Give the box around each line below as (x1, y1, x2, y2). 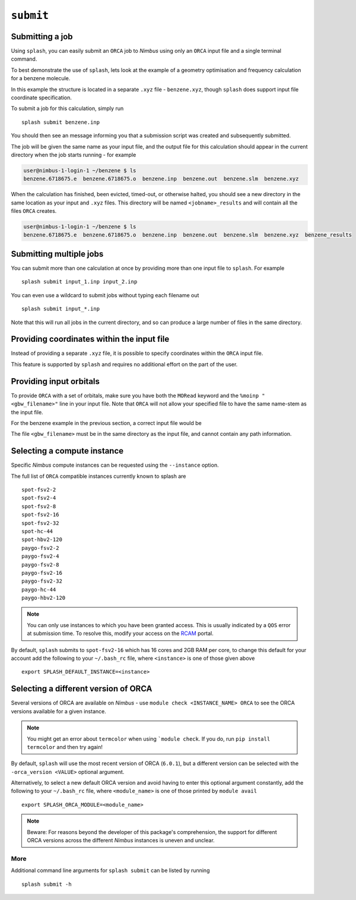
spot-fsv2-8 (21, 503, 56, 509)
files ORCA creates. (11, 207, 57, 215)
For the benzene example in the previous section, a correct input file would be (11, 419, 202, 426)
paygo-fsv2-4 (21, 553, 59, 560)
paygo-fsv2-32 (21, 578, 62, 585)
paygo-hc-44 (21, 586, 56, 593)
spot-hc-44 (21, 528, 53, 534)
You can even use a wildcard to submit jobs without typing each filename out (11, 291, 199, 298)
